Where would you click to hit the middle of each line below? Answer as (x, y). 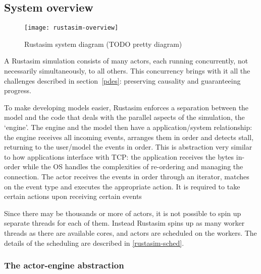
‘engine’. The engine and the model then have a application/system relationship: (128, 127)
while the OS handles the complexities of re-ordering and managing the (133, 166)
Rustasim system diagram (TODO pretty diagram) (103, 44)
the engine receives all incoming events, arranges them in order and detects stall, (129, 137)
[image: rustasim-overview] (71, 28)
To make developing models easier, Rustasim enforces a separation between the (126, 107)
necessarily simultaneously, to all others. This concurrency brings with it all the (127, 71)
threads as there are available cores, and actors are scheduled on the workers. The (130, 232)
